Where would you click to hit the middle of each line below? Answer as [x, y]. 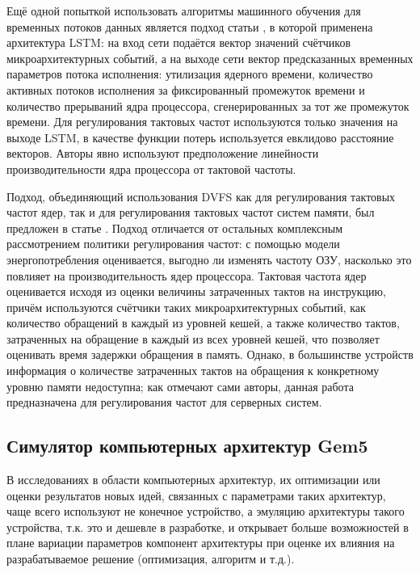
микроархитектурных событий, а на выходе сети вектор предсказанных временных [210, 58]
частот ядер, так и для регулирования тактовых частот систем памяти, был [191, 212]
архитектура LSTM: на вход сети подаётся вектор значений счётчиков [179, 42]
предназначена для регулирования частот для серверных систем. [164, 402]
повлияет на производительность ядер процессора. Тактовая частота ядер [187, 275]
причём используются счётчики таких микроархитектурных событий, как [186, 307]
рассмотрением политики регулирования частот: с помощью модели [173, 244]
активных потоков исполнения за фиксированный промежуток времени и [186, 89]
